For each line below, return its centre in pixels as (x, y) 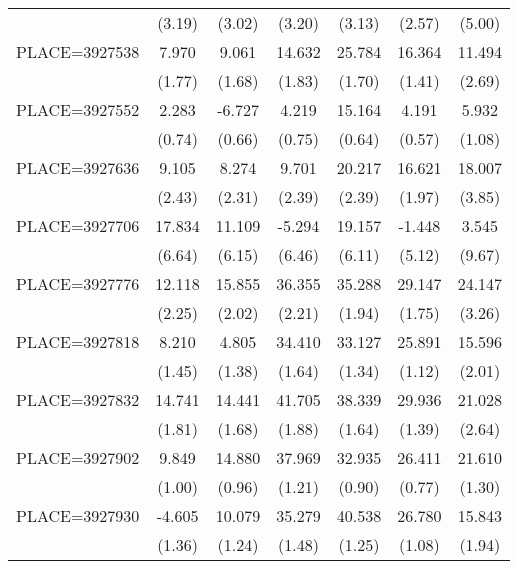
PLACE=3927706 (78, 225)
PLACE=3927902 (78, 457)
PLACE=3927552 (78, 109)
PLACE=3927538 (78, 51)
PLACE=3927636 (78, 167)
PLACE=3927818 (78, 341)
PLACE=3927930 (78, 515)
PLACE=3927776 (78, 283)
